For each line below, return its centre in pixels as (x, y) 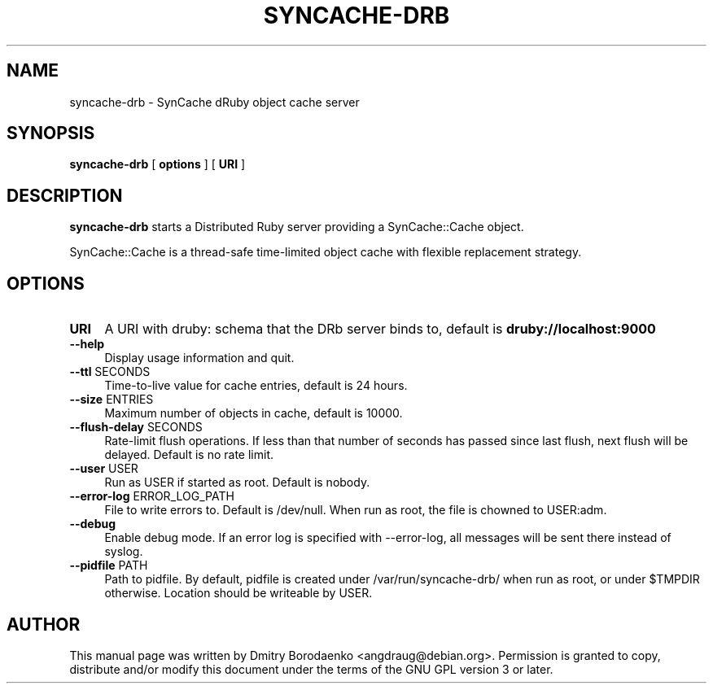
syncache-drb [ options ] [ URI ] (157, 164)
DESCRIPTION (65, 195)
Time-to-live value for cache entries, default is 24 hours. (256, 386)
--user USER (104, 469)
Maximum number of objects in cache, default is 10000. (254, 413)
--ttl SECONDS (110, 372)
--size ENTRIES (112, 400)
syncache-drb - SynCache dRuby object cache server (214, 102)
